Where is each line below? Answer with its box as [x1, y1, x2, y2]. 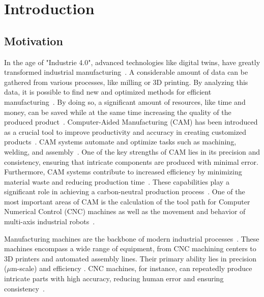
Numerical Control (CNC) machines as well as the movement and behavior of [4, 206, 246, 217]
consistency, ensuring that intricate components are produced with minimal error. [4, 156, 258, 167]
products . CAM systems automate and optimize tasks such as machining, [4, 136, 237, 147]
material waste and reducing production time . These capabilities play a [4, 176, 229, 187]
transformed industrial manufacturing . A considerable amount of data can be [4, 67, 248, 77]
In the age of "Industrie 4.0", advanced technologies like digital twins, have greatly [4, 56, 260, 67]
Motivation [4, 33, 63, 48]
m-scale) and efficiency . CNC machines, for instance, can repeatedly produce [11, 263, 252, 274]
